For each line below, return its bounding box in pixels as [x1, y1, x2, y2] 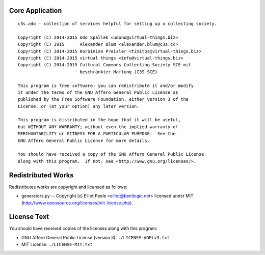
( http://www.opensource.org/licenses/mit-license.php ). [21, 199, 133, 206]
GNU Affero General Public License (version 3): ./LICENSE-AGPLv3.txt [21, 234, 170, 240]
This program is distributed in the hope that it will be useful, [18, 117, 181, 123]
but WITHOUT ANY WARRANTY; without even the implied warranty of [18, 124, 179, 130]
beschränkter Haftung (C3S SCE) [79, 69, 158, 75]
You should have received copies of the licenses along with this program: [9, 226, 158, 231]
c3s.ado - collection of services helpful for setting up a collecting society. [18, 21, 217, 27]
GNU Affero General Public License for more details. [18, 138, 150, 143]
